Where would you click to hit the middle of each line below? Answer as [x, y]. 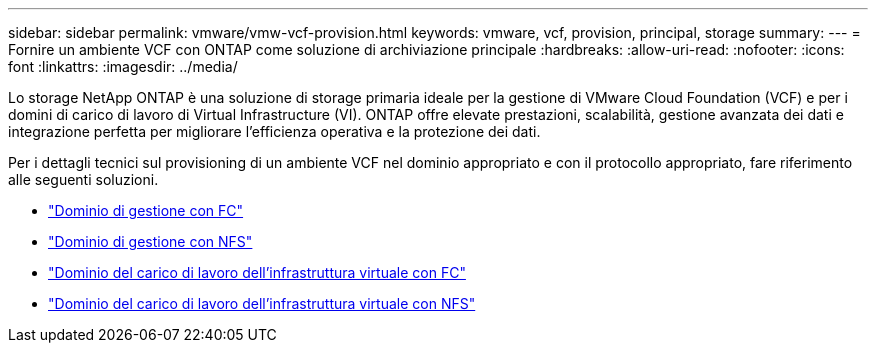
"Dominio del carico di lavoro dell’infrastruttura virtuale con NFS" [262, 303]
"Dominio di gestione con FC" [146, 210]
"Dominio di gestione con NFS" [150, 241]
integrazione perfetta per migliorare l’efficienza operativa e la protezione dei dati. [274, 131]
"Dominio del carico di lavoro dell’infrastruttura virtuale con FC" [257, 272]
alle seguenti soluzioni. [83, 179]
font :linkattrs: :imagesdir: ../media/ [123, 66]
